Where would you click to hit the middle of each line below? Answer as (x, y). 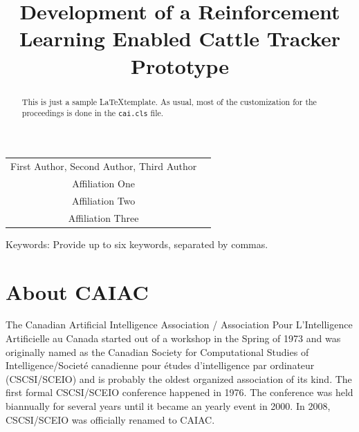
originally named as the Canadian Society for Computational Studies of (157, 351)
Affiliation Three (103, 217)
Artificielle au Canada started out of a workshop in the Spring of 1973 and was (173, 338)
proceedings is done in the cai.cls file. (93, 113)
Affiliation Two (103, 200)
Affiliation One (103, 183)
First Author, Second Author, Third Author (104, 166)
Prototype (180, 65)
